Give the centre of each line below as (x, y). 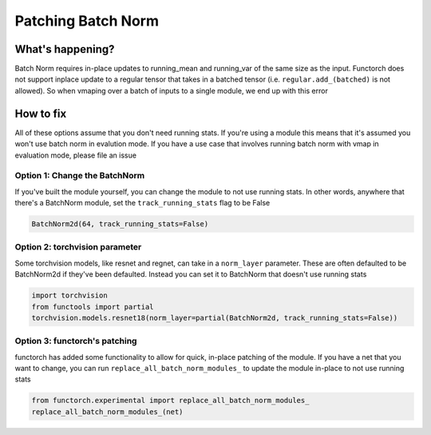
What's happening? (65, 49)
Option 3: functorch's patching (76, 341)
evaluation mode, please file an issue (76, 155)
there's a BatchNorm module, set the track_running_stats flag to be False (142, 203)
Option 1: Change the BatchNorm (80, 176)
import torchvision (69, 295)
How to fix (41, 113)
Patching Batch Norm (87, 21)
